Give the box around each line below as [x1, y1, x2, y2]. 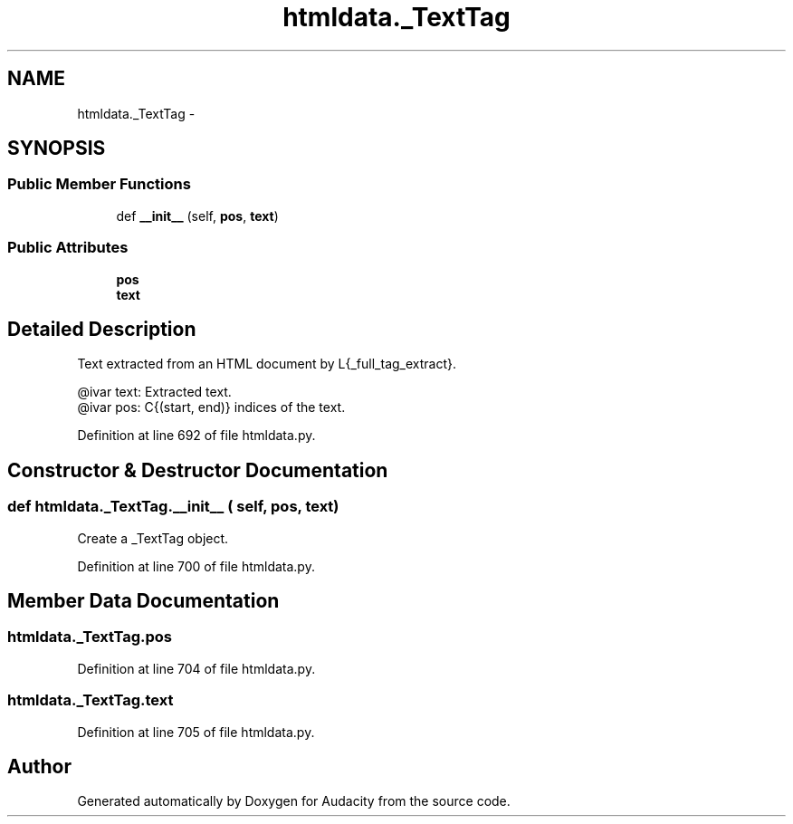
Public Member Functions [7, 175, 191, 194]
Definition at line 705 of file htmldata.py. [77, 723, 315, 740]
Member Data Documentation [7, 589, 280, 613]
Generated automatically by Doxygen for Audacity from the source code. [77, 793, 511, 810]
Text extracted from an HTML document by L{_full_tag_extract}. [77, 356, 457, 372]
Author [7, 755, 72, 779]
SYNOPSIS [7, 137, 106, 160]
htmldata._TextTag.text [7, 691, 174, 710]
